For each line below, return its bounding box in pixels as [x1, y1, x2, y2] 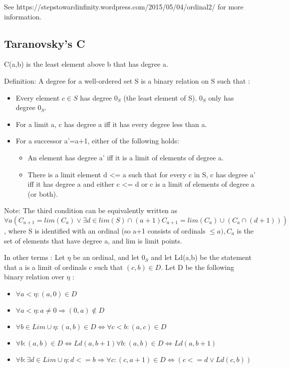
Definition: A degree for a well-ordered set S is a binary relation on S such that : [4, 75, 250, 86]
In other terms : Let [4, 252, 65, 262]
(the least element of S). [123, 92, 197, 103]
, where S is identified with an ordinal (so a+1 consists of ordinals [4, 225, 206, 236]
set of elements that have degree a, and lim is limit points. [4, 235, 182, 245]
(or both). [27, 188, 58, 199]
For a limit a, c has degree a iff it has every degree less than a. [15, 119, 207, 129]
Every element [15, 92, 60, 103]
